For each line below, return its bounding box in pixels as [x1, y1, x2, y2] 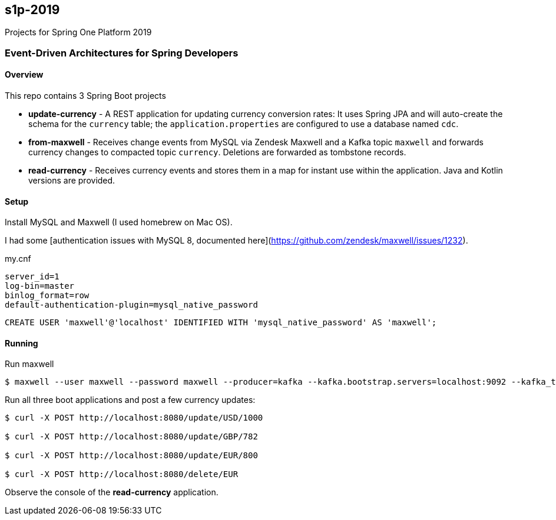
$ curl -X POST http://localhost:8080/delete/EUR [5, 469, 239, 479]
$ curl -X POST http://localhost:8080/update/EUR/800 [5, 451, 258, 461]
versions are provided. [28, 175, 115, 186]
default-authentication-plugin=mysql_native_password [5, 300, 258, 310]
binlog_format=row [5, 291, 90, 301]
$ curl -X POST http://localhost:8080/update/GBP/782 [5, 432, 258, 442]
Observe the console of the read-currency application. [5, 487, 219, 498]
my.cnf [5, 254, 31, 264]
